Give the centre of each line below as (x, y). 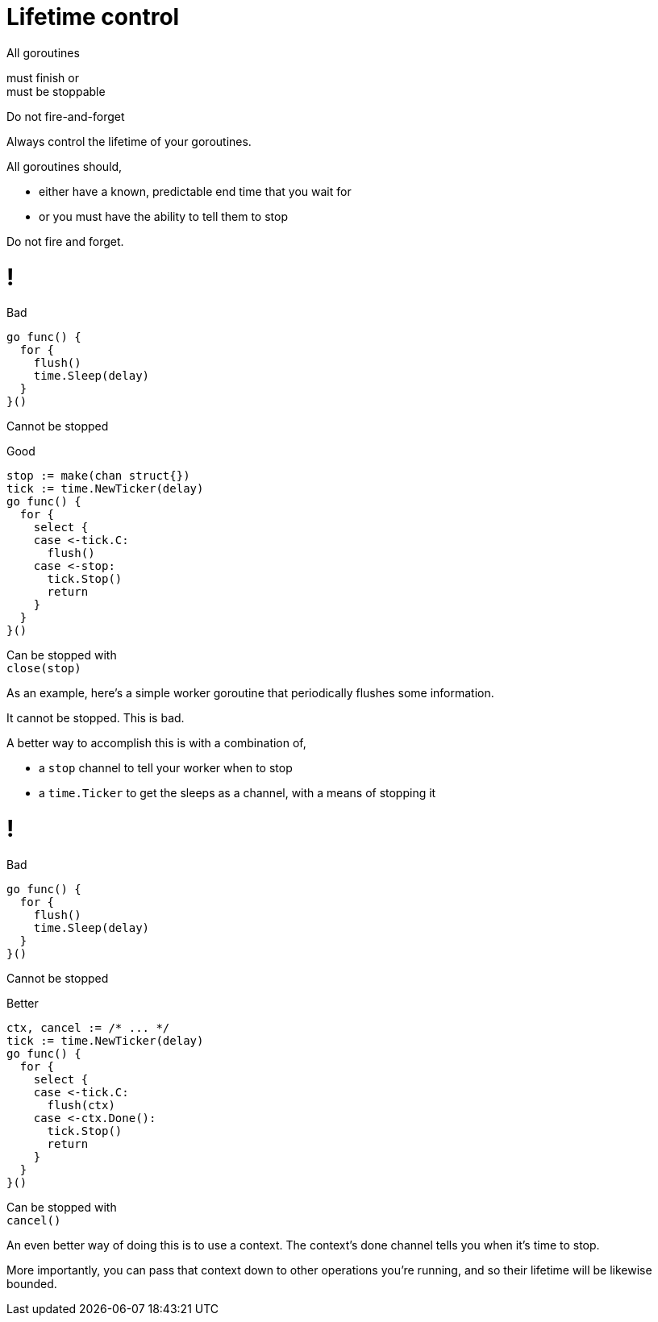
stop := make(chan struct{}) (98, 476)
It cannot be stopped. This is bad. (96, 718)
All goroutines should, (65, 166)
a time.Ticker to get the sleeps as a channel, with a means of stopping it (237, 793)
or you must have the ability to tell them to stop (164, 216)
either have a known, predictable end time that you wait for (195, 191)
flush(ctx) (81, 1105)
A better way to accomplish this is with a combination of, (156, 743)
